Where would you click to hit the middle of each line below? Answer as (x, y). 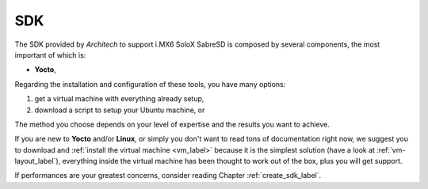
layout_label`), (38, 161)
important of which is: (50, 55)
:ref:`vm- (391, 149)
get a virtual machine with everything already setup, (119, 99)
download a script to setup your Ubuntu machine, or (120, 110)
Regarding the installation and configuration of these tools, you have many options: (150, 84)
